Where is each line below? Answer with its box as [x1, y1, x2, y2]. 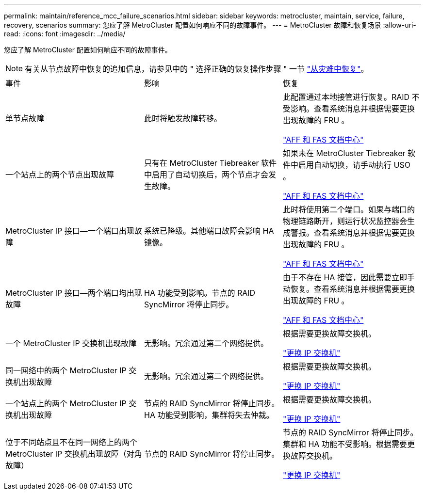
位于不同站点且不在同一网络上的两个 [5, 437, 138, 447]
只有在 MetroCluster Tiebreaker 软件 [144, 158, 277, 168]
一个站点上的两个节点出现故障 [5, 170, 114, 179]
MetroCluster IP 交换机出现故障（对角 [5, 449, 142, 459]
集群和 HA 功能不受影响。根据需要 [282, 439, 407, 449]
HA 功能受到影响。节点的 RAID [144, 288, 256, 298]
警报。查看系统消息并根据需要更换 [290, 228, 415, 238]
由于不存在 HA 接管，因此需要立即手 [282, 272, 415, 282]
